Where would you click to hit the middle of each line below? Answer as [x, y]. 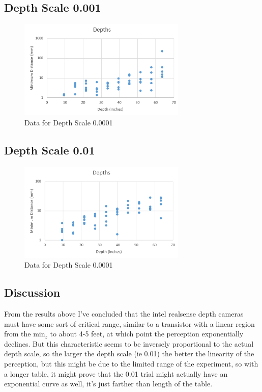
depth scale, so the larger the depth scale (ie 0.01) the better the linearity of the [129, 354]
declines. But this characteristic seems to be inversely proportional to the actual [129, 343]
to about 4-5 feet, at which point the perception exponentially [147, 334]
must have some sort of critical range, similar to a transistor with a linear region [129, 323]
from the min [25, 334]
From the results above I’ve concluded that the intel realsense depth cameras [124, 314]
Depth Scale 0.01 [50, 150]
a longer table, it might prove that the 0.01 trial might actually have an [116, 373]
